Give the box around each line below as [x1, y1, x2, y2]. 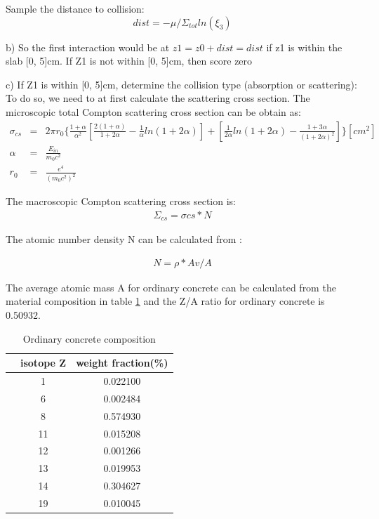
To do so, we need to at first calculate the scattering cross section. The [6, 91, 310, 105]
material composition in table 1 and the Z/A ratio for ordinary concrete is [6, 294, 325, 308]
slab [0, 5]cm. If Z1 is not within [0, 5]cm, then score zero [6, 53, 253, 68]
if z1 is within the [266, 39, 343, 54]
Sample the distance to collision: [6, 1, 145, 15]
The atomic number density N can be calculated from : [6, 232, 242, 247]
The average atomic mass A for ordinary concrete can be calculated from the [6, 280, 336, 294]
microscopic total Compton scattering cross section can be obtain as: [6, 104, 301, 119]
